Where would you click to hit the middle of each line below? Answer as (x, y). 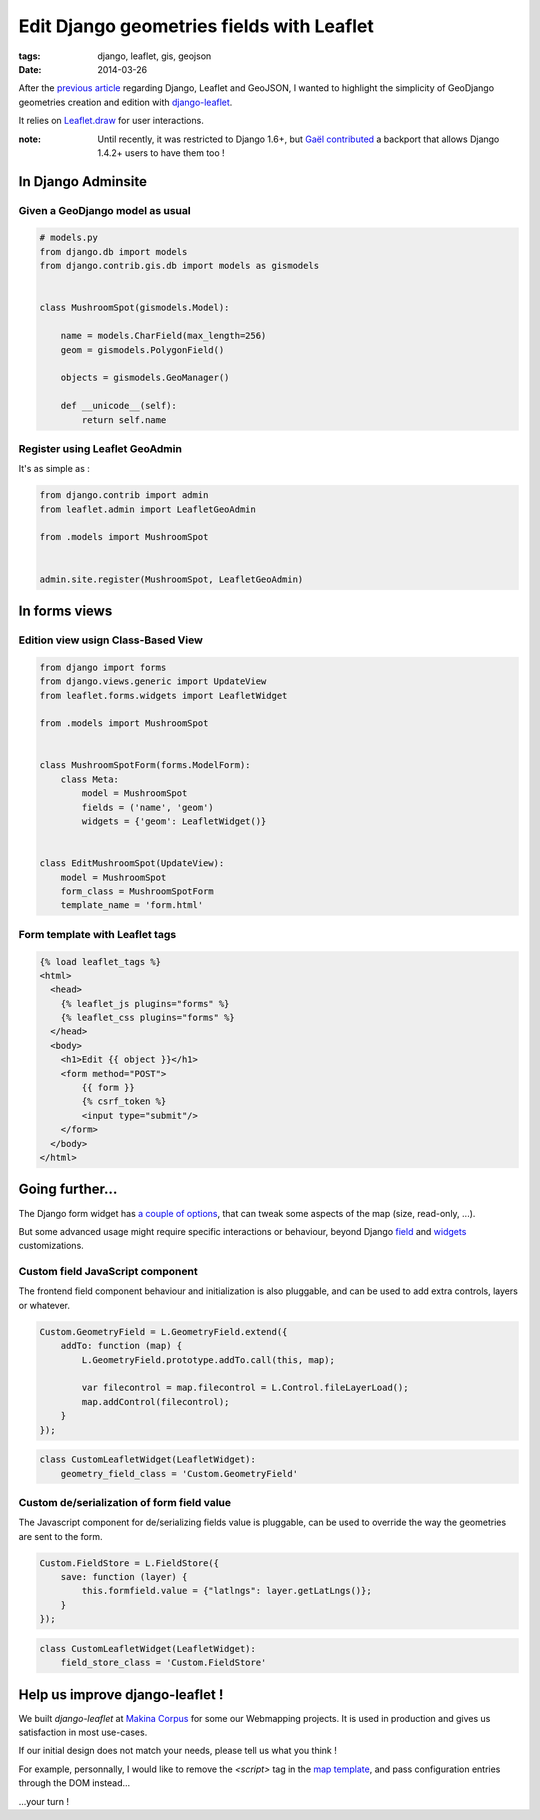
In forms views (65, 611)
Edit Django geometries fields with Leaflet (196, 26)
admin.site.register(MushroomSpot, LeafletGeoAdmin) (171, 579)
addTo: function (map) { (121, 1346)
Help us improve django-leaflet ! (121, 1694)
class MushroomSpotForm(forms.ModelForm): (145, 765)
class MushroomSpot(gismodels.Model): (134, 308)
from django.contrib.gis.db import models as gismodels (179, 266)
